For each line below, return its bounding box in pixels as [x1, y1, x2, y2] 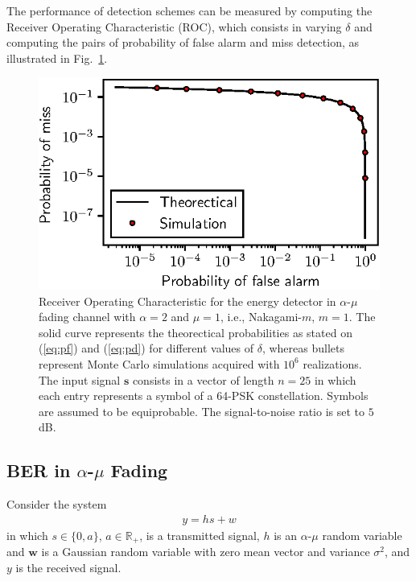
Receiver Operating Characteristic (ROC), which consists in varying [6, 18, 342, 35]
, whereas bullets [262, 340, 344, 356]
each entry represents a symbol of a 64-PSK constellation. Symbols [39, 387, 369, 404]
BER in [6, 458, 71, 483]
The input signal [39, 371, 121, 388]
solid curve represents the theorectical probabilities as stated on [39, 323, 352, 340]
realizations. [303, 355, 362, 372]
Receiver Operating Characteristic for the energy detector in [39, 292, 336, 309]
